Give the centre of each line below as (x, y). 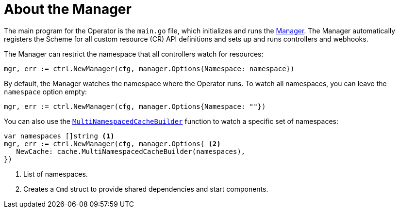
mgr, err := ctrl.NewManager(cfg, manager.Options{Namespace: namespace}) (149, 68)
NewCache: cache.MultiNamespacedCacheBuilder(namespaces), (131, 151)
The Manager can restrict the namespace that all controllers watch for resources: (134, 54)
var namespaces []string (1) (59, 136)
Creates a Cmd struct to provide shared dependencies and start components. (146, 189)
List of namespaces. (56, 174)
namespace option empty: (46, 91)
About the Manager (68, 9)
